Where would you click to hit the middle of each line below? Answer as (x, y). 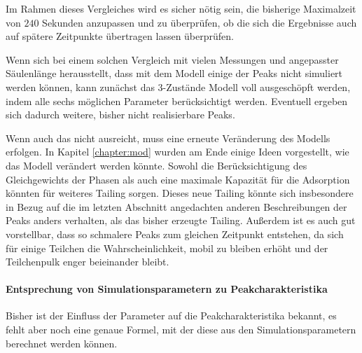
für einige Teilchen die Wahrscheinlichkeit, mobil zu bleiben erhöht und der (167, 248)
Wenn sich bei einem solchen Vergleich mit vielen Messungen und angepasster (172, 59)
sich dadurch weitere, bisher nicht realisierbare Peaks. (120, 115)
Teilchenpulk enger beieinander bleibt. (88, 262)
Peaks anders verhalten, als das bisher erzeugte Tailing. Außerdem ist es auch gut (181, 220)
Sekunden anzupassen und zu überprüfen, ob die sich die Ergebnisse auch (200, 22)
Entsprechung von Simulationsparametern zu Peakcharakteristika (167, 289)
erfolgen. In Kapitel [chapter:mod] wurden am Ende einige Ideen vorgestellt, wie (177, 152)
